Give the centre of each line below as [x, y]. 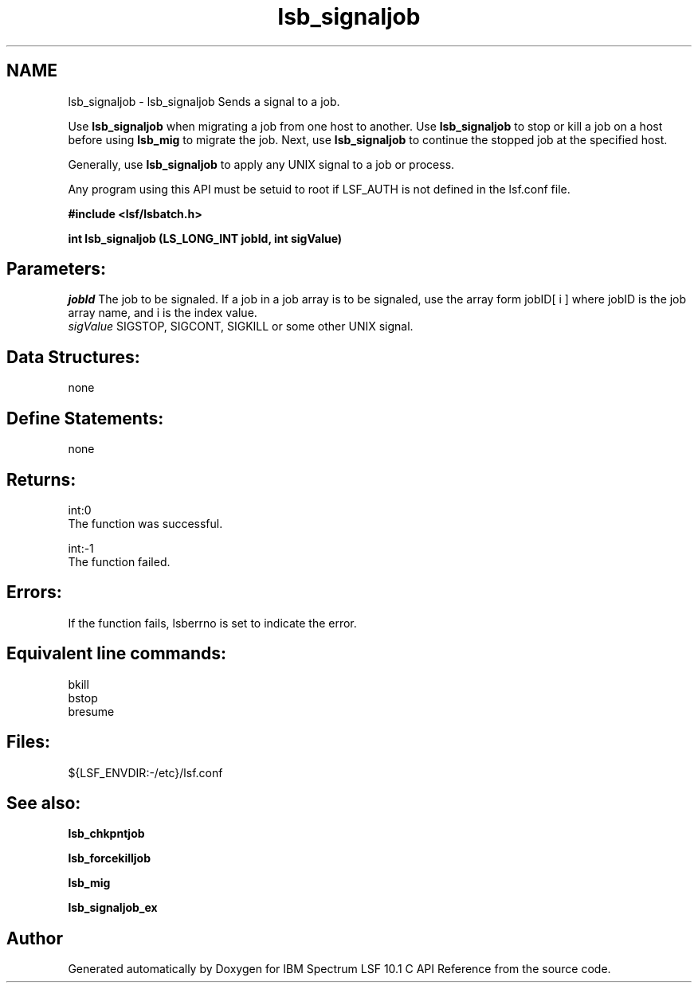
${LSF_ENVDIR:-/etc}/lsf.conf [145, 772]
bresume [91, 711]
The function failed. [119, 561]
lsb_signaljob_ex [113, 908]
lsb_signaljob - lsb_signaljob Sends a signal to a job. [204, 101]
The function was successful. [145, 523]
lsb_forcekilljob [110, 858]
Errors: [34, 592]
